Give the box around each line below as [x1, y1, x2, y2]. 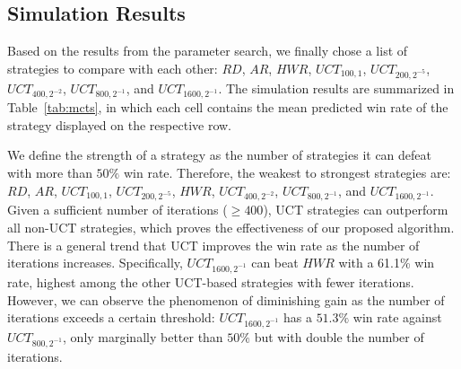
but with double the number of [254, 327, 424, 346]
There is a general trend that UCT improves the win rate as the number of [7, 235, 420, 254]
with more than [7, 163, 92, 182]
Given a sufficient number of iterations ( [7, 200, 228, 219]
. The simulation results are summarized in [218, 78, 455, 97]
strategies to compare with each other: [7, 58, 218, 77]
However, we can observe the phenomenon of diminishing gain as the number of [7, 290, 445, 309]
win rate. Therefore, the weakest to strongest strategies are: [123, 163, 451, 182]
